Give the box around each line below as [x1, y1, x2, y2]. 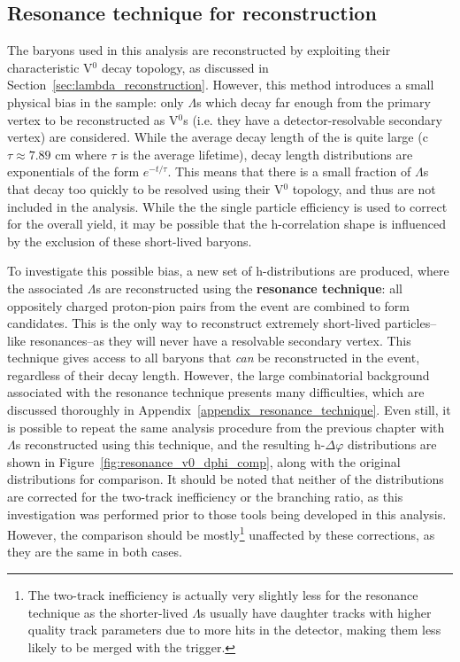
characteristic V [7, 58, 93, 76]
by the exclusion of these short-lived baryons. [7, 231, 252, 250]
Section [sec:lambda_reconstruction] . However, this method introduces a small [7, 75, 434, 94]
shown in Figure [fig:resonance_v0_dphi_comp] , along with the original [7, 452, 401, 471]
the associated [7, 278, 84, 297]
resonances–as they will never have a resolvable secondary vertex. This [29, 331, 411, 349]
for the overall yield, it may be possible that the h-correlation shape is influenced [7, 214, 446, 233]
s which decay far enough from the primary [196, 92, 431, 111]
